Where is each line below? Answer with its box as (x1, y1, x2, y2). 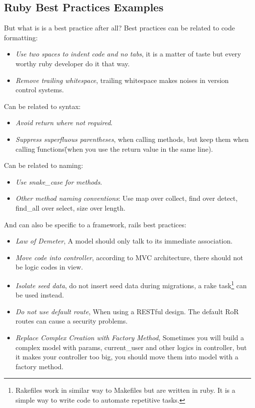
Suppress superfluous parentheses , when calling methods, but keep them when (15, 134, 249, 144)
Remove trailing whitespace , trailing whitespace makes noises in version (15, 75, 229, 85)
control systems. (15, 84, 64, 95)
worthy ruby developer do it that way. (15, 58, 130, 68)
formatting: (4, 32, 38, 42)
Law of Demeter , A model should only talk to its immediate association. (15, 236, 233, 246)
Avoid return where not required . (15, 117, 113, 128)
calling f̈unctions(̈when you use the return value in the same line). (15, 143, 213, 154)
